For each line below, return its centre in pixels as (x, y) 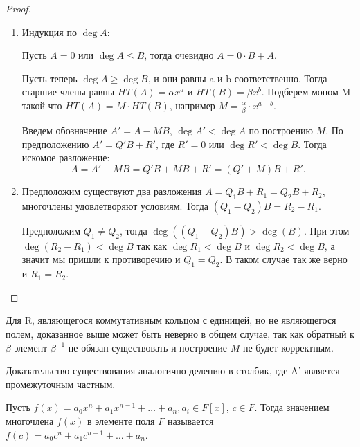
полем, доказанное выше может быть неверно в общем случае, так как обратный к (180, 334)
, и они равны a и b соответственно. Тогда (237, 78)
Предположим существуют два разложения (112, 191)
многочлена (30, 421)
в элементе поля (121, 421)
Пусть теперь (49, 78)
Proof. (18, 8)
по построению (281, 130)
